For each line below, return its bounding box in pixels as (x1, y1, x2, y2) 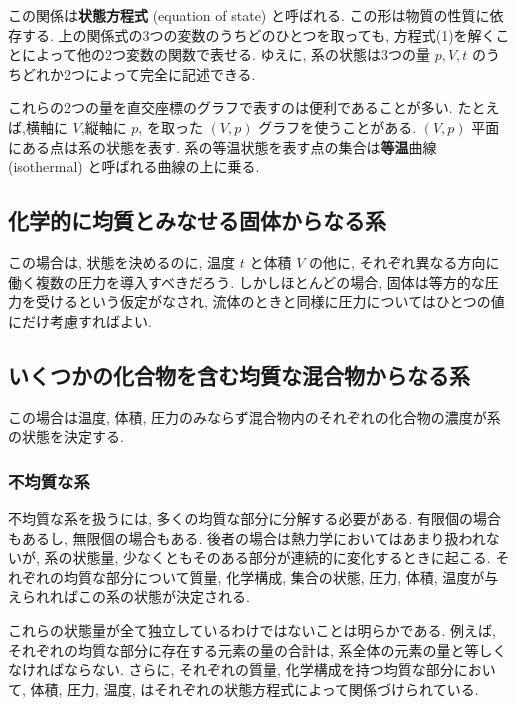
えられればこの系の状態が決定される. (8, 586, 250, 607)
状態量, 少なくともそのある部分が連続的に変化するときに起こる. (72, 547, 491, 568)
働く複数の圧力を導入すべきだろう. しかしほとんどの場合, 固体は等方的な (8, 271, 485, 292)
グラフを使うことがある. (258, 116, 417, 137)
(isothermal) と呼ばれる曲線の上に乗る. (8, 156, 260, 177)
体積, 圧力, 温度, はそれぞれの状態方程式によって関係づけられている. (30, 678, 479, 699)
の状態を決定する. (8, 426, 124, 447)
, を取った (138, 116, 203, 137)
